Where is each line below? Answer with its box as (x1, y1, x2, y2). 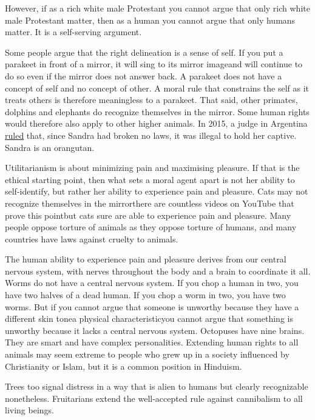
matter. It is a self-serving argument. (5, 25, 142, 38)
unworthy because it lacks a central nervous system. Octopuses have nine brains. (5, 324, 305, 336)
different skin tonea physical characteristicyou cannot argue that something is (5, 312, 293, 325)
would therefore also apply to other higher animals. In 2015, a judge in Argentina (5, 117, 308, 130)
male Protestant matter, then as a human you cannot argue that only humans (5, 13, 296, 26)
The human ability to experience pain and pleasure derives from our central (5, 253, 286, 265)
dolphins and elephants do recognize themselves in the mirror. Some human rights (5, 105, 310, 118)
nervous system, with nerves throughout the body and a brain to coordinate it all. (5, 264, 311, 277)
